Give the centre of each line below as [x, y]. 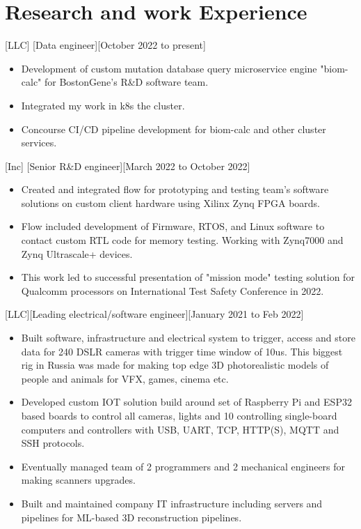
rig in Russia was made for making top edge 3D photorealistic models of [175, 365]
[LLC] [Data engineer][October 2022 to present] [105, 45]
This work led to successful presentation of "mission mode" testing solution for [188, 277]
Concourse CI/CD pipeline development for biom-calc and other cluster [174, 129]
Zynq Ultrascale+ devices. [77, 253]
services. [39, 143]
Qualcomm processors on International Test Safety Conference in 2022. [173, 290]
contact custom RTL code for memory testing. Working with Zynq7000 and [182, 240]
